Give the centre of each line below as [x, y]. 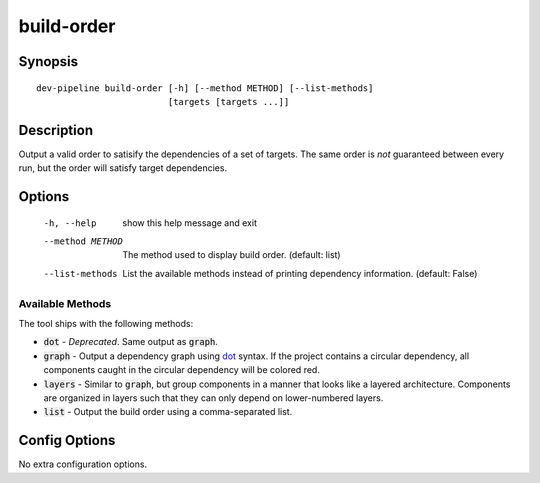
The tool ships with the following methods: [106, 323]
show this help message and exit [189, 222]
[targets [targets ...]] [228, 101]
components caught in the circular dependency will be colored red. [181, 370]
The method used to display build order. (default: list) [231, 255]
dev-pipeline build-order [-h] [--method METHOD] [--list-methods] [205, 88]
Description [56, 130]
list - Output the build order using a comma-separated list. [168, 412]
